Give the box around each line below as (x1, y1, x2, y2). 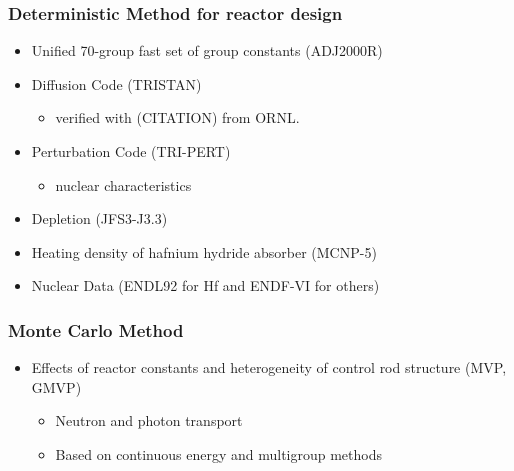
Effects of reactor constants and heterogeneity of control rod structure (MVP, (31, 357, 507, 378)
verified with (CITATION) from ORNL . (55, 107, 300, 128)
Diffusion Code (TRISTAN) (31, 73, 202, 94)
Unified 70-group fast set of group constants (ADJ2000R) (31, 40, 383, 61)
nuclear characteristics (55, 174, 192, 195)
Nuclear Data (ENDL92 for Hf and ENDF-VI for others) (31, 275, 380, 296)
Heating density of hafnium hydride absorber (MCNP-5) (31, 241, 377, 262)
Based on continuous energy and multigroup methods (55, 443, 383, 464)
